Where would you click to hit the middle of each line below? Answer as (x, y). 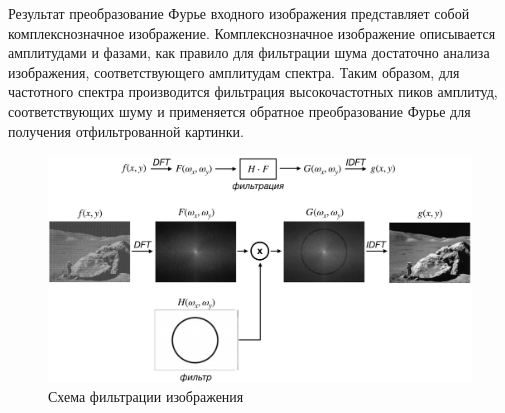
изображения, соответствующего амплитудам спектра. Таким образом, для (234, 71)
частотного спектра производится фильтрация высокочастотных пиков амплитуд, (253, 91)
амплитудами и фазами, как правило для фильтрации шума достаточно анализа (249, 52)
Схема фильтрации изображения (146, 396)
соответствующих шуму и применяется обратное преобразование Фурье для (239, 110)
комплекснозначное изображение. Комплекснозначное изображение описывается (252, 32)
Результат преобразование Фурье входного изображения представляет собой (239, 13)
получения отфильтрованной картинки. (126, 130)
